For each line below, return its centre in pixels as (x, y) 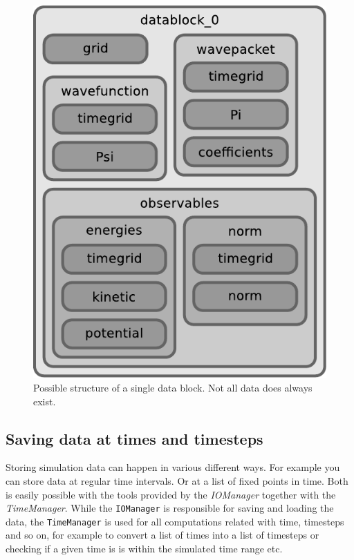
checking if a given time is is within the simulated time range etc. (144, 548)
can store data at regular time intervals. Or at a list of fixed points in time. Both (177, 480)
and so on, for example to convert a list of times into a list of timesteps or (162, 535)
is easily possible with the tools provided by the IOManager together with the (171, 494)
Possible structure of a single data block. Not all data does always (173, 387)
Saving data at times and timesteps (134, 438)
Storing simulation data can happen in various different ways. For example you (173, 467)
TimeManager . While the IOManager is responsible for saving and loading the (170, 508)
